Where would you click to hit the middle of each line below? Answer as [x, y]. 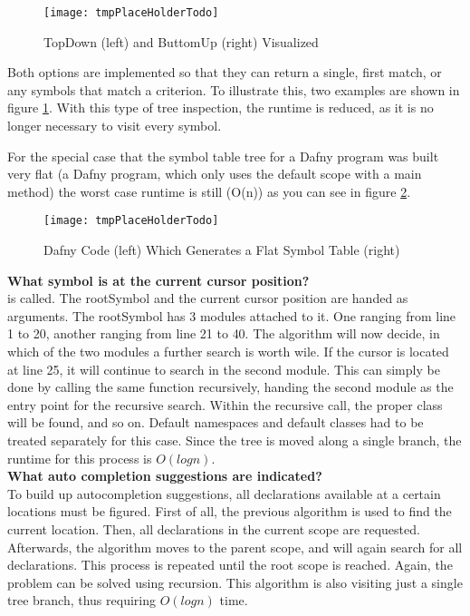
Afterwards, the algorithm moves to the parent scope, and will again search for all [235, 547]
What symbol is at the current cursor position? [158, 280]
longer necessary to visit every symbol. [115, 126]
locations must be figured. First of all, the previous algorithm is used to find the [230, 511]
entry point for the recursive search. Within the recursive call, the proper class [225, 404]
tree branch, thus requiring [82, 600]
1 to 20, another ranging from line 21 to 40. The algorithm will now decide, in [224, 333]
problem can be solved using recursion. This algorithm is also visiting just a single [235, 582]
